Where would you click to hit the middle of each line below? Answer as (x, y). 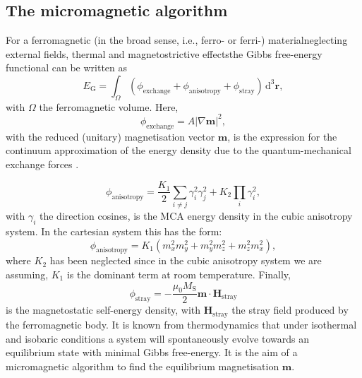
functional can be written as (67, 67)
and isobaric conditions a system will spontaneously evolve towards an (157, 338)
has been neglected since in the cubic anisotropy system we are (186, 260)
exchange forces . (42, 164)
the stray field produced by (290, 310)
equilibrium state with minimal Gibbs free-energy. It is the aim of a (152, 352)
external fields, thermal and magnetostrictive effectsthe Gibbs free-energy (164, 53)
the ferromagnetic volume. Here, (109, 106)
